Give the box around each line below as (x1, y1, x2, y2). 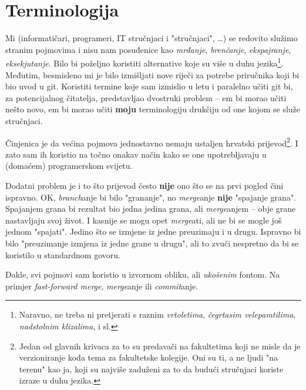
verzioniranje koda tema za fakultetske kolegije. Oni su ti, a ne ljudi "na (19, 351, 278, 364)
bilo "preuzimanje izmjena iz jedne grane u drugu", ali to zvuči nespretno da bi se (5, 236, 299, 249)
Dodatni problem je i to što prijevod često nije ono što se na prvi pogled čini (5, 179, 284, 191)
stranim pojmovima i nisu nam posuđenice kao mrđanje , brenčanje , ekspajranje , (5, 43, 291, 55)
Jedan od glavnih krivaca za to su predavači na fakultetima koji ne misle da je (19, 339, 301, 352)
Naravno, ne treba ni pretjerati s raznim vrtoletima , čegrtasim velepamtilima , (19, 308, 296, 321)
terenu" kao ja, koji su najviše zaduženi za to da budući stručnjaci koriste (19, 362, 284, 375)
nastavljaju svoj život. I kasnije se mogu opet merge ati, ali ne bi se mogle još (5, 214, 282, 226)
